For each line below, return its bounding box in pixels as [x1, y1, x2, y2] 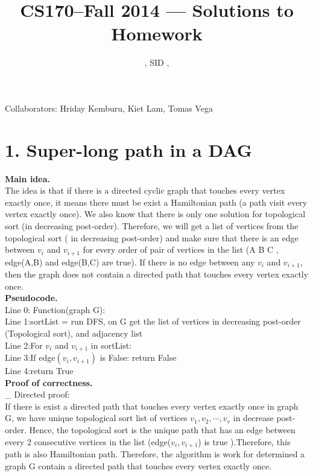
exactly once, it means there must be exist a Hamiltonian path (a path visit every [5, 195, 308, 208]
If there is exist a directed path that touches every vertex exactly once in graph [5, 399, 299, 412]
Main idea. [5, 172, 50, 185]
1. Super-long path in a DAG [5, 137, 252, 162]
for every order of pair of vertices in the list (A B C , [83, 243, 279, 256]
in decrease [233, 411, 274, 424]
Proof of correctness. [5, 376, 93, 389]
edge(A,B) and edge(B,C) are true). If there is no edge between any [5, 255, 255, 268]
